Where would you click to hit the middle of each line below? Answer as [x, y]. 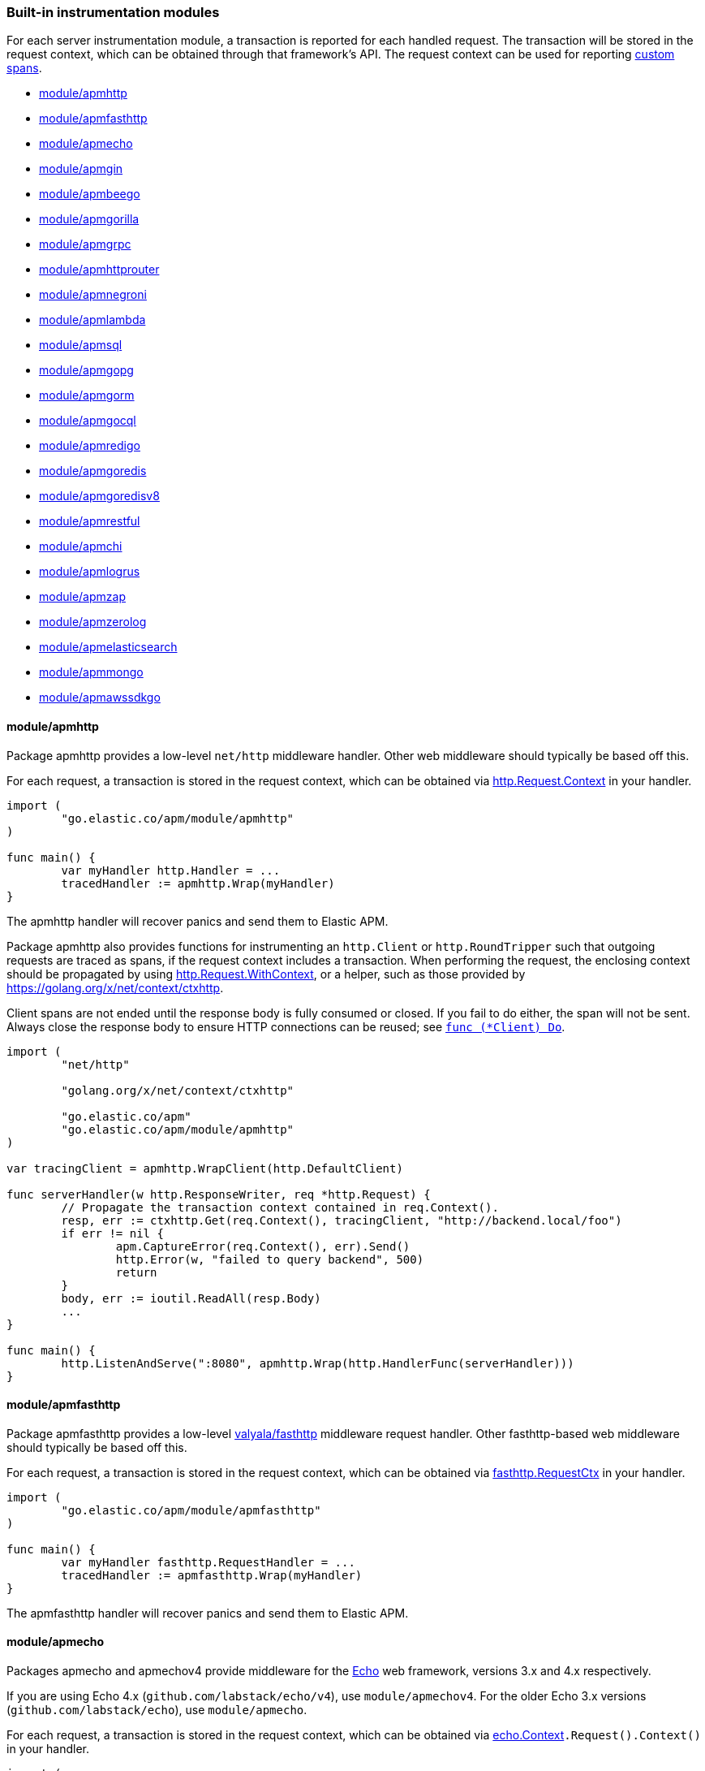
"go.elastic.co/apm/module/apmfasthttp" [191, 1510]
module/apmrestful [90, 521]
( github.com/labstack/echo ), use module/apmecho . [157, 1710]
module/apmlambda [92, 320]
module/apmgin [81, 169]
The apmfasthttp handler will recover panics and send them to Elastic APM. [208, 1613]
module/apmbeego [90, 194]
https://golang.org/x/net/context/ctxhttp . [115, 987]
